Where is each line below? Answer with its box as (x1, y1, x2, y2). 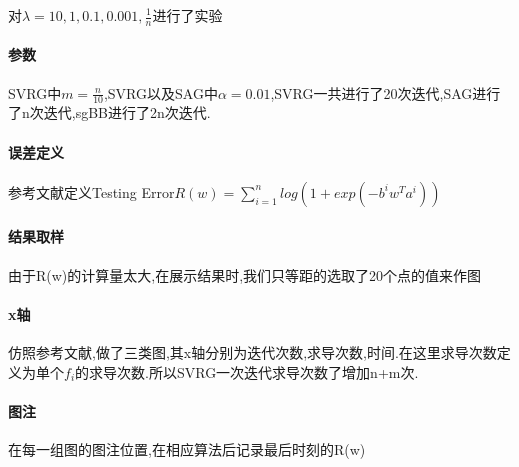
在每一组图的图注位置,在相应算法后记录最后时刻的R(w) (8, 439, 366, 460)
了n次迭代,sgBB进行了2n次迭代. (8, 102, 211, 123)
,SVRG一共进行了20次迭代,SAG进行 (270, 82, 501, 103)
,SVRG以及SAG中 (103, 82, 218, 103)
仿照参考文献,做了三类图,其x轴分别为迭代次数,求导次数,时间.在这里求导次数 (8, 342, 497, 363)
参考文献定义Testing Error (8, 181, 175, 202)
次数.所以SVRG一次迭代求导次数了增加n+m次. (117, 361, 419, 382)
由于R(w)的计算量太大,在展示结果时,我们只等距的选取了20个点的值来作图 (8, 264, 482, 285)
